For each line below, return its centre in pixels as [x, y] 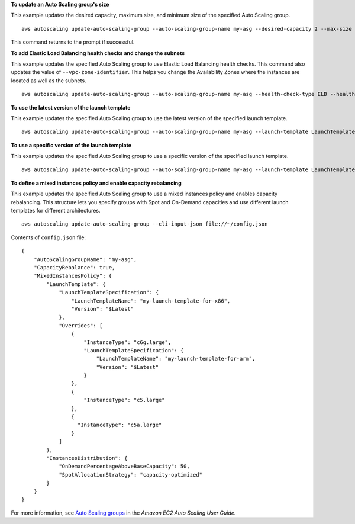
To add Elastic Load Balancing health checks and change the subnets [98, 53]
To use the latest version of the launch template [71, 107]
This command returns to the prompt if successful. [73, 42]
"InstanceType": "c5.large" [124, 400]
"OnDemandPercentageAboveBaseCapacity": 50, [125, 467]
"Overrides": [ [81, 325]
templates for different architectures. [56, 211]
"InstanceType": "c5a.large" [120, 425]
